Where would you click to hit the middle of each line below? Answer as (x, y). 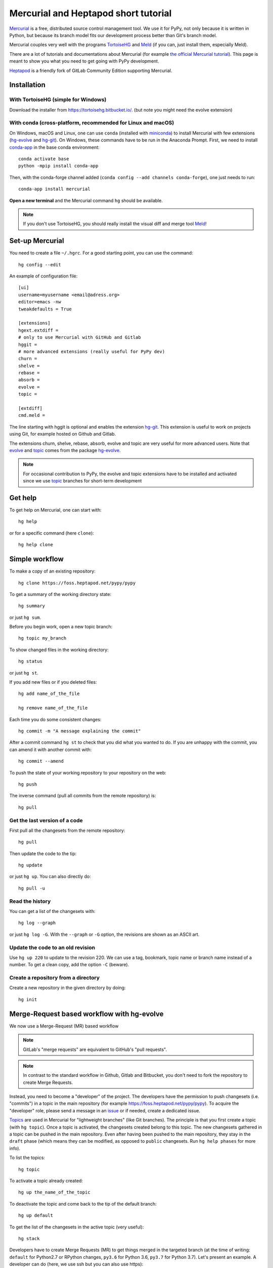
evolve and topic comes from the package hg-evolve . (65, 450)
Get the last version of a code (46, 820)
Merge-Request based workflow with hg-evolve (86, 1014)
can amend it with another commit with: (51, 749)
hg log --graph (37, 923)
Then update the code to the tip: (43, 853)
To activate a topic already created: (46, 1181)
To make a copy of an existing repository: (52, 571)
